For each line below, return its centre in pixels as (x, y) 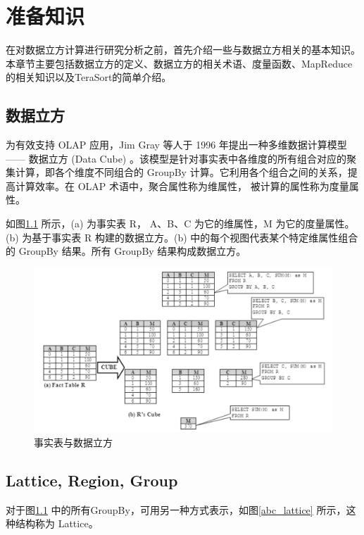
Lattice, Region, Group (92, 480)
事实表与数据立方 (73, 442)
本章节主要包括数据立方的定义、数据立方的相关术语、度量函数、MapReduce (179, 63)
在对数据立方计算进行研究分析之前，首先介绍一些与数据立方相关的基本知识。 (183, 50)
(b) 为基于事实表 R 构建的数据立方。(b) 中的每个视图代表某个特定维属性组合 (182, 237)
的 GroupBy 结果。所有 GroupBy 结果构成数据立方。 (126, 251)
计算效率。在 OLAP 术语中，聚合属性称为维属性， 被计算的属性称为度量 (182, 185)
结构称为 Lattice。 (57, 523)
